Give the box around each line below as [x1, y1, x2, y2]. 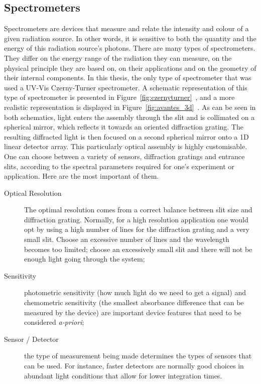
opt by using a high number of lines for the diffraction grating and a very [24, 224, 249, 234]
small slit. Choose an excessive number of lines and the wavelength [24, 234, 229, 244]
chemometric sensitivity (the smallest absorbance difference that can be [24, 297, 244, 308]
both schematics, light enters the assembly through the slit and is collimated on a [4, 111, 255, 122]
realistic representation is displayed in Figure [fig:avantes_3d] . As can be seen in [4, 101, 256, 112]
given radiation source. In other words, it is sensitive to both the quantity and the [4, 33, 256, 43]
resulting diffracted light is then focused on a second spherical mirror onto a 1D [4, 131, 249, 142]
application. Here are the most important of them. [4, 171, 159, 181]
